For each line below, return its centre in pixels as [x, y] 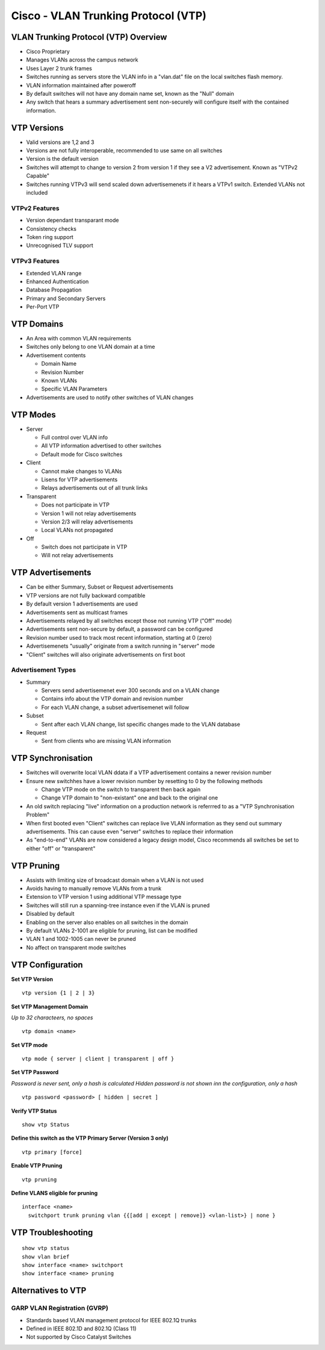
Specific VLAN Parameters [74, 389]
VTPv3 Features [35, 261]
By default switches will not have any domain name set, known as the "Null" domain [130, 94]
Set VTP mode [29, 1045]
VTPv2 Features [35, 208]
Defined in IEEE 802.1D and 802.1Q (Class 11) [81, 1328]
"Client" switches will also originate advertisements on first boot [106, 654]
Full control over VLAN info [75, 437]
